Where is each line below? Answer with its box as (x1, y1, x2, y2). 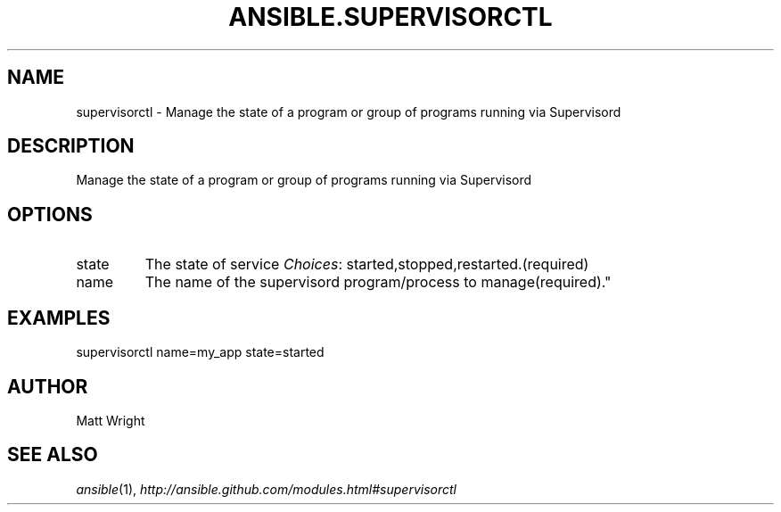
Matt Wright (76, 412, 145, 428)
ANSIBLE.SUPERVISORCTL (228, 2, 553, 32)
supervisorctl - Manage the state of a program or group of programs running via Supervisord (76, 103, 621, 120)
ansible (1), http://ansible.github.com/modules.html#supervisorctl (76, 481, 456, 497)
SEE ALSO (7, 443, 98, 467)
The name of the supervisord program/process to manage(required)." (144, 273, 612, 292)
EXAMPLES (7, 306, 111, 329)
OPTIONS (7, 202, 93, 226)
